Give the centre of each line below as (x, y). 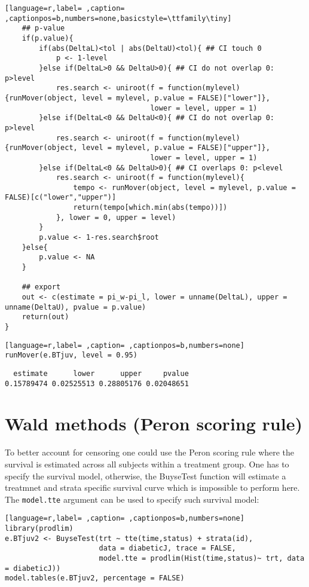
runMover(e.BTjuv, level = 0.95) (71, 355)
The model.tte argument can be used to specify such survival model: (132, 499)
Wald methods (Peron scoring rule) (154, 424)
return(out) (45, 317)
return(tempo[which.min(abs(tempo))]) (150, 208)
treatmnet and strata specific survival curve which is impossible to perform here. (152, 487)
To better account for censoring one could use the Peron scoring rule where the (150, 452)
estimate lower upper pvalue (101, 373)
